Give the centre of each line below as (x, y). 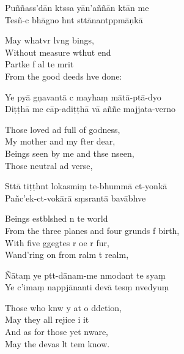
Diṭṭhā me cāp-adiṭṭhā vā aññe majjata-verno (90, 109)
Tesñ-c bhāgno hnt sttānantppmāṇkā (74, 19)
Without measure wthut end (58, 52)
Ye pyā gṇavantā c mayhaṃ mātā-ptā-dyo (83, 96)
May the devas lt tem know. (57, 343)
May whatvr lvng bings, (50, 40)
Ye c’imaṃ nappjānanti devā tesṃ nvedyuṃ (87, 287)
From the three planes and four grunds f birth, (92, 230)
